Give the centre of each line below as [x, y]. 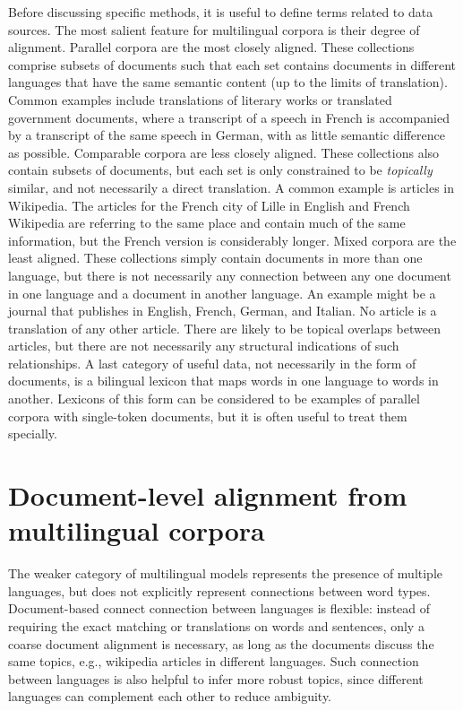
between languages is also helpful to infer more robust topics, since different [216, 678]
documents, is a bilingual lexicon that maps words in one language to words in [223, 381]
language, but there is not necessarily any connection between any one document [230, 275]
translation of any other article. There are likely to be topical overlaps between [224, 328]
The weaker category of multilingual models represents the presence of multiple [226, 573]
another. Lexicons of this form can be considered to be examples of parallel [214, 399]
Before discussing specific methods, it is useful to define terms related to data [221, 12]
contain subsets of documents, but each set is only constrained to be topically [220, 170]
